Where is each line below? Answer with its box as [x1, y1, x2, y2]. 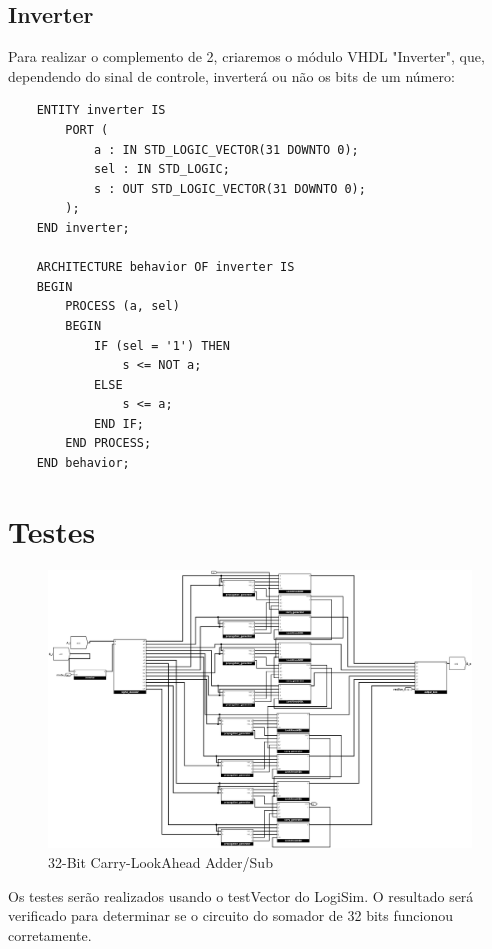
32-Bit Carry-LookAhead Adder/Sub [48, 852, 273, 873]
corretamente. [8, 924, 92, 945]
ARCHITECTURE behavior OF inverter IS [36, 260, 295, 275]
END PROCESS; [65, 436, 152, 451]
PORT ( [65, 122, 109, 137]
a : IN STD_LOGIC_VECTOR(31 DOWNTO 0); [93, 142, 359, 157]
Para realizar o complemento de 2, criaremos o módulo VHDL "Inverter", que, [8, 46, 485, 67]
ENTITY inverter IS [36, 103, 166, 118]
